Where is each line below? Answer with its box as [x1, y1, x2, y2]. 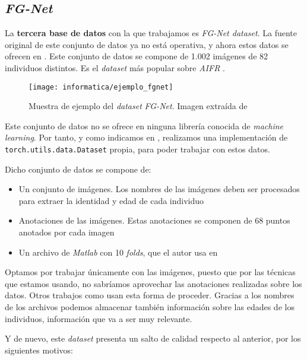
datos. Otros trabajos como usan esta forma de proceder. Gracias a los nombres [5, 289, 295, 301]
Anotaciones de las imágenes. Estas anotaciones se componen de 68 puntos [18, 214, 290, 227]
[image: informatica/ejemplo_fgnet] [29, 82, 173, 91]
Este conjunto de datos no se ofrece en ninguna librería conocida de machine [5, 119, 284, 132]
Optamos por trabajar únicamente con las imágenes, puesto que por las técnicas [5, 266, 296, 278]
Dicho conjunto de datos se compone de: [5, 163, 151, 175]
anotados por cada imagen [18, 226, 115, 238]
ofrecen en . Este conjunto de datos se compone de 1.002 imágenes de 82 [5, 50, 268, 62]
